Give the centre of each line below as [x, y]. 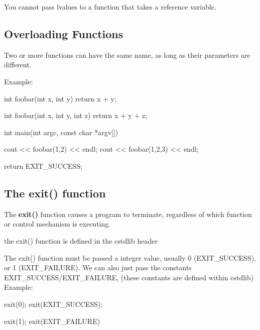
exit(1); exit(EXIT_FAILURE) [52, 321]
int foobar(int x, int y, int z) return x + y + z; [76, 115]
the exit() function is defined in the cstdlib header [81, 240]
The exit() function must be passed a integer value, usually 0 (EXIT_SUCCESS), [130, 257]
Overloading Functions [64, 33]
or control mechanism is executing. [57, 224]
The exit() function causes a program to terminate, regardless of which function [128, 214]
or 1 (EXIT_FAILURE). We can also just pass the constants [98, 267]
